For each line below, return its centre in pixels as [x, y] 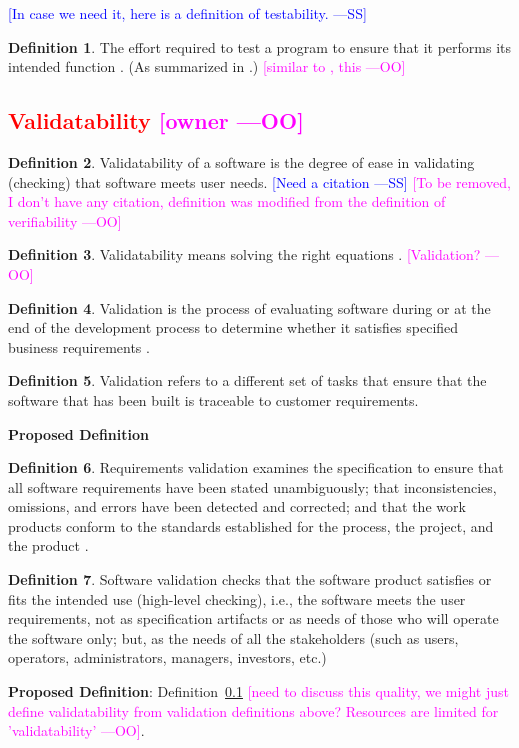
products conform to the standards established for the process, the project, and [251, 525]
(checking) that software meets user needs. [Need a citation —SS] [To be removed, [259, 181]
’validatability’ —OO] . [76, 730]
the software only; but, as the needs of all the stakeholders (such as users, [233, 637]
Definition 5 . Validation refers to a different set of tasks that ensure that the [247, 380]
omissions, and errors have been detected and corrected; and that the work [237, 506]
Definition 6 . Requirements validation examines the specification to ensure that [256, 467]
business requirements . [79, 346]
